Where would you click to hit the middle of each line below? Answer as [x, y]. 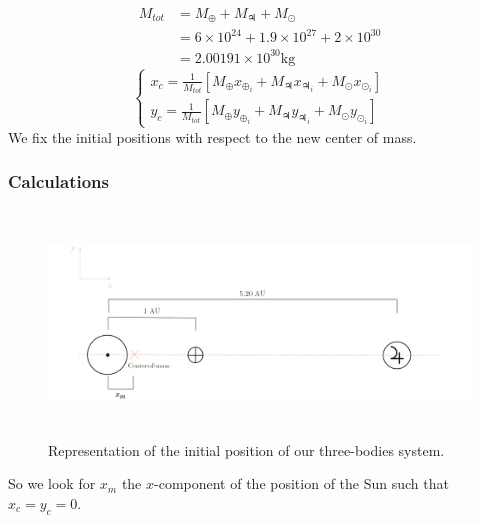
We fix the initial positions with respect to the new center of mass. [212, 136]
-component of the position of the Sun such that [301, 483]
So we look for [52, 483]
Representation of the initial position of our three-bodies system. [246, 449]
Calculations [58, 181]
